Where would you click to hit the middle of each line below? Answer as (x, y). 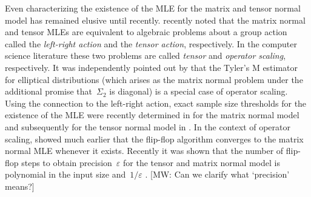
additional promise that (49, 91)
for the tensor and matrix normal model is (202, 162)
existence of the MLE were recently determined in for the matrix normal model (152, 115)
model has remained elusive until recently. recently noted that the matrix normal (155, 20)
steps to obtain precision (67, 162)
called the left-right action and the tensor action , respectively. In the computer (151, 43)
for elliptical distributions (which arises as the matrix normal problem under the (154, 79)
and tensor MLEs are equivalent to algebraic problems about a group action (146, 32)
